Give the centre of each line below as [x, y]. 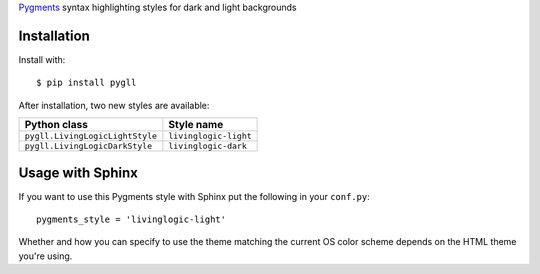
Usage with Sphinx [78, 172]
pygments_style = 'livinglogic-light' [131, 219]
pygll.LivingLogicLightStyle [91, 136]
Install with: [42, 59]
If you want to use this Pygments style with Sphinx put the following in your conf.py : [194, 196]
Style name [196, 125]
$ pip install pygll [86, 83]
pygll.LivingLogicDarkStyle [88, 146]
